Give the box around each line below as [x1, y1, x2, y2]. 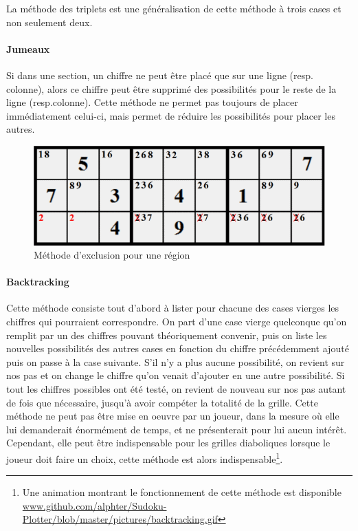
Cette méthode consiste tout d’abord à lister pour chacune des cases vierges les [6, 301, 339, 315]
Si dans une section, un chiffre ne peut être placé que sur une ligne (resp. [6, 67, 313, 82]
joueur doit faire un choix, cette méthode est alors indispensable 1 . [6, 450, 283, 466]
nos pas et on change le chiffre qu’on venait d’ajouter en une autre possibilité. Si [6, 368, 345, 382]
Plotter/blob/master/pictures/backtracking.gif [22, 512, 218, 526]
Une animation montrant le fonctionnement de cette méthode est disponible [22, 485, 342, 499]
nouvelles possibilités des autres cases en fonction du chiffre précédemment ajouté [6, 341, 349, 356]
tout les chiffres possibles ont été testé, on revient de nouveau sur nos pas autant [6, 382, 346, 396]
